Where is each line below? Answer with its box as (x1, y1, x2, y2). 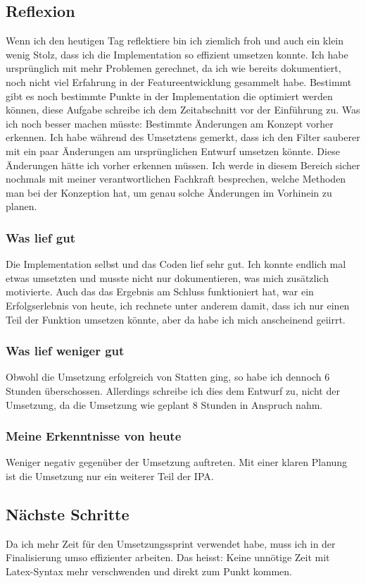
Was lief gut (6, 228, 75, 246)
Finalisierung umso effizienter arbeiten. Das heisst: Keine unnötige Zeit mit (6, 550, 330, 565)
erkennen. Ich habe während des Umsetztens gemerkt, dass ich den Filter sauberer (6, 130, 360, 145)
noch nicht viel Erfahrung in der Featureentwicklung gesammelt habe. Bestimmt (6, 74, 352, 89)
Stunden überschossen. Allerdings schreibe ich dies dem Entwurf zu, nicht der (6, 383, 340, 398)
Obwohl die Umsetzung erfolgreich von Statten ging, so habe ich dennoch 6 (6, 369, 330, 384)
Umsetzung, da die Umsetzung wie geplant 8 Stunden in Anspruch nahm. (6, 397, 323, 412)
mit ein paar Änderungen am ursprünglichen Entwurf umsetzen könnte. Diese (6, 143, 340, 158)
